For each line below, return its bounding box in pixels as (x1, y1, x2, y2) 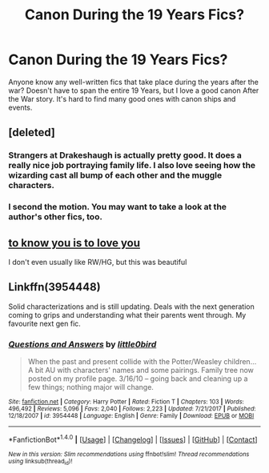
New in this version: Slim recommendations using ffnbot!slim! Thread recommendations (8, 450, 250, 458)
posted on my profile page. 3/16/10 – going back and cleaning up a (27, 374, 248, 383)
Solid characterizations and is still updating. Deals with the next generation (8, 302, 255, 311)
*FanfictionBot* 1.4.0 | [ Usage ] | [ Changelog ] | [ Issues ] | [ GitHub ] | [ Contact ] (8, 434, 258, 444)
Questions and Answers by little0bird (8, 339, 157, 350)
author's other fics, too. (8, 211, 102, 222)
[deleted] (8, 126, 56, 139)
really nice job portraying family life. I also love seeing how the (8, 160, 256, 171)
